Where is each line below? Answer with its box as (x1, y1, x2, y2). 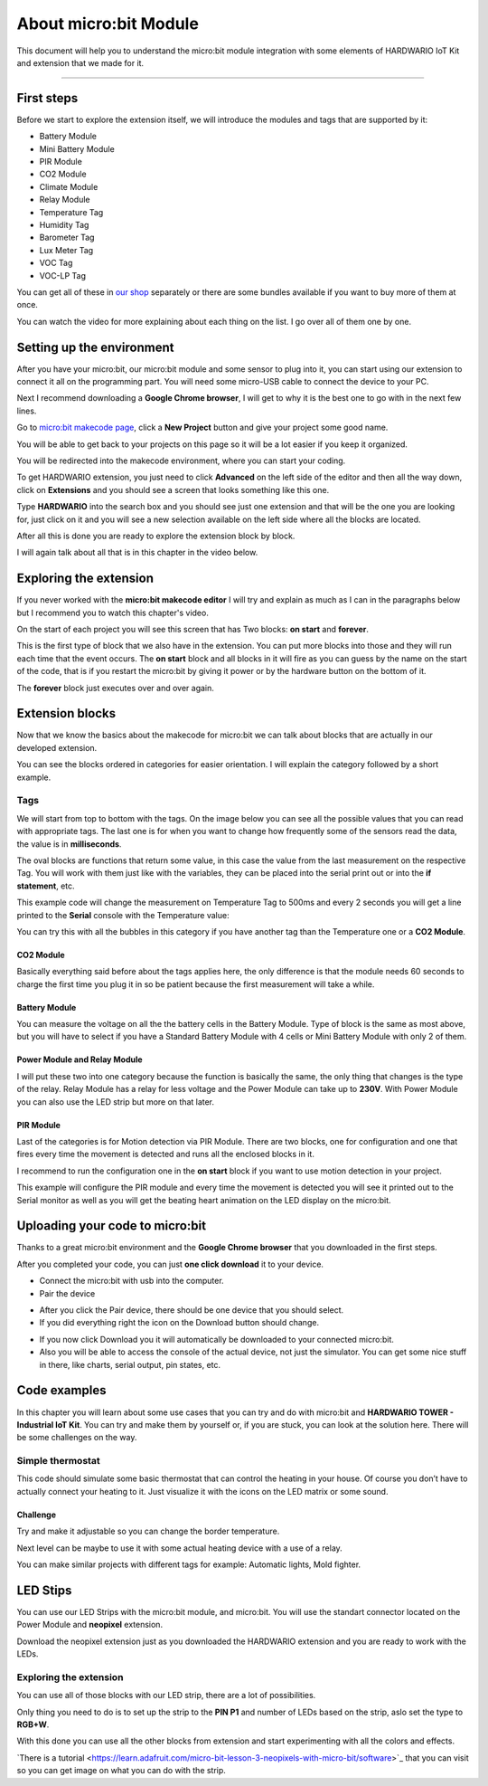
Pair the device (39, 1287, 96, 1298)
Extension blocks (16, 706, 117, 721)
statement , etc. (16, 880, 76, 891)
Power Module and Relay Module (16, 1054, 144, 1065)
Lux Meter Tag (39, 244, 94, 255)
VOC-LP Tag (39, 270, 86, 280)
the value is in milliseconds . (16, 838, 122, 850)
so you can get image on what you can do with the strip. (16, 1765, 226, 1776)
